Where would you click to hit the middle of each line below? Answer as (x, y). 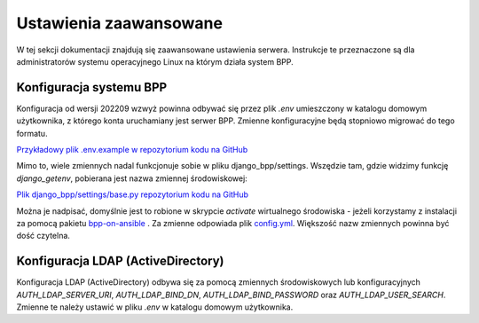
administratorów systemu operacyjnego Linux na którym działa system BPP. (155, 61)
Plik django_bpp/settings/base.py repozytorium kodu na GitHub (132, 194)
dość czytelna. (43, 236)
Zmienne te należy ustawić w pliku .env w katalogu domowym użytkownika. (155, 307)
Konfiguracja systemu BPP (92, 87)
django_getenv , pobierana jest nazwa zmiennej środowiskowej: (132, 178)
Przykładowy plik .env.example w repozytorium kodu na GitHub (132, 150)
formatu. (32, 133)
